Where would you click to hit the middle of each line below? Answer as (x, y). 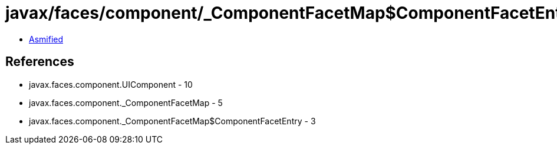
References (40, 62)
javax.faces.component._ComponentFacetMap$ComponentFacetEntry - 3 (172, 121)
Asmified (46, 39)
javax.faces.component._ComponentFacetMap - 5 (126, 102)
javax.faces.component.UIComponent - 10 (111, 84)
